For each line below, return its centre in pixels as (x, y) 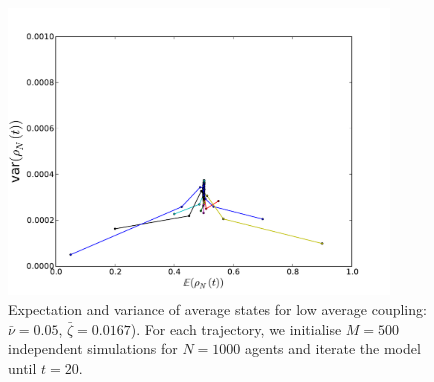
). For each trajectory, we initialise (236, 328)
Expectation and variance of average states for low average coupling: (217, 308)
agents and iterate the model (333, 348)
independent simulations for (93, 348)
